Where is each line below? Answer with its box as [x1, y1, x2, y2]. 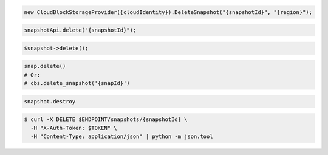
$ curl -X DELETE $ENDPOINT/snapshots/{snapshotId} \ [24, 116, 188, 123]
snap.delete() [24, 63, 66, 70]
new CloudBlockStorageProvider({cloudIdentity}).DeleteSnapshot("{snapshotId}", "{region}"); [24, 9, 313, 15]
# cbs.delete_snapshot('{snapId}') [24, 80, 130, 87]
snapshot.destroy [24, 98, 76, 105]
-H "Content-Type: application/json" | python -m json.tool [30, 133, 213, 140]
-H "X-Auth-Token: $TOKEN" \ [30, 125, 118, 131]
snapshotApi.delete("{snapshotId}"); [24, 27, 137, 33]
